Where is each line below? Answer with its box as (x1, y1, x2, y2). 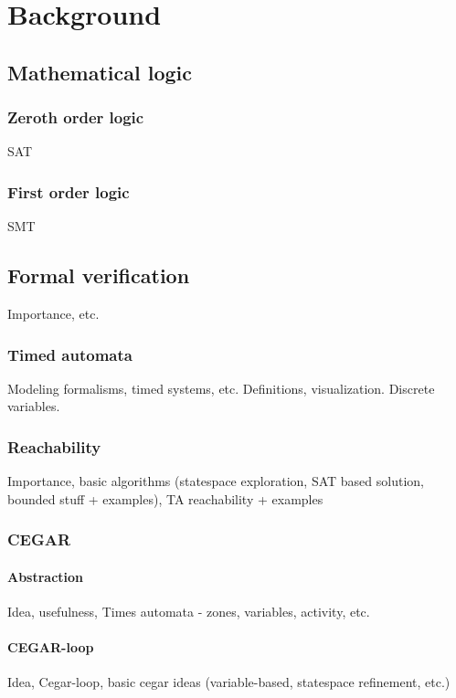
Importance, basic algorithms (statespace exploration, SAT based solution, (7, 471, 424, 491)
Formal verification (7, 261, 190, 290)
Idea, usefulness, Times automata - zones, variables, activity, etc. (7, 602, 370, 621)
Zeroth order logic (7, 106, 144, 129)
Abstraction (7, 566, 84, 586)
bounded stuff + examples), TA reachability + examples (7, 489, 323, 508)
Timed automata (7, 343, 133, 365)
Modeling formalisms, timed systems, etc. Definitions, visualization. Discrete (7, 378, 435, 397)
